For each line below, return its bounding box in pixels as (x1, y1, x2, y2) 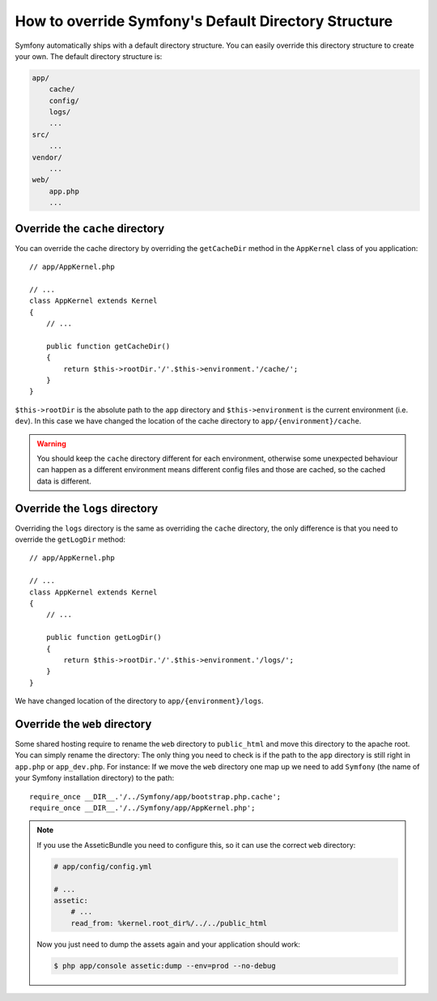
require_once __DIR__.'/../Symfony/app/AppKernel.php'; (29, 803, 256, 812)
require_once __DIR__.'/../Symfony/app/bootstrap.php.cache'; (29, 792, 282, 801)
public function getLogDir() (45, 633, 162, 642)
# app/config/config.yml (53, 862, 153, 871)
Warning (36, 438, 66, 449)
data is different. (36, 476, 92, 486)
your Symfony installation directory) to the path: (15, 773, 175, 783)
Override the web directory (15, 717, 152, 731)
